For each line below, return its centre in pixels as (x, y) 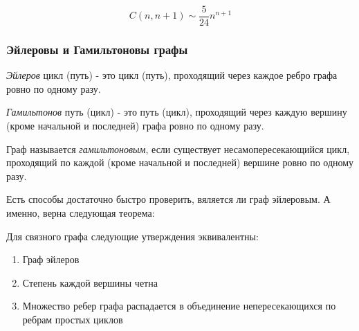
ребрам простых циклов (73, 319)
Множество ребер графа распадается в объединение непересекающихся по (179, 306)
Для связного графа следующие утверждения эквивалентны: (132, 236)
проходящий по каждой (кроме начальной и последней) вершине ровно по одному (180, 162)
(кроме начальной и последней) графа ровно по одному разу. (135, 126)
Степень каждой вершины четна (90, 282)
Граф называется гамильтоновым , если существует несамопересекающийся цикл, (178, 149)
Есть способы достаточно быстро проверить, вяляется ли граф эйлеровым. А (168, 199)
